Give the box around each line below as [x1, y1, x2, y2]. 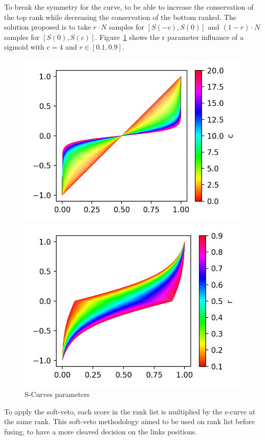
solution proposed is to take [4, 21, 91, 32]
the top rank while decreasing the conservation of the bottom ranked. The [4, 11, 236, 22]
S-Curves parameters [25, 389, 90, 400]
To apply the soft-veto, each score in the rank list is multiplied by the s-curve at [4, 406, 256, 416]
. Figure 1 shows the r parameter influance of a [95, 31, 244, 42]
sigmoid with [4, 41, 45, 52]
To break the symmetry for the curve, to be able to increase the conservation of [4, 2, 254, 12]
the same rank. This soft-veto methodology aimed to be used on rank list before [4, 416, 255, 427]
